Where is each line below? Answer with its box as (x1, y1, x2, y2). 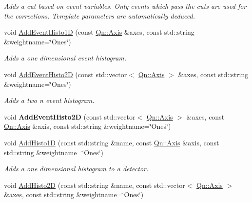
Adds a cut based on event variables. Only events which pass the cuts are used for (4, 1, 247, 11)
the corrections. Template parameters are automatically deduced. (4, 10, 195, 20)
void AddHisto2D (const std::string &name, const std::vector (4, 180, 185, 190)
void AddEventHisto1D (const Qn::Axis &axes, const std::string (4, 27, 194, 37)
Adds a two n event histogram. (4, 95, 95, 105)
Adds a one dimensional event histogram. (4, 53, 127, 63)
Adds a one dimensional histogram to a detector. (4, 163, 149, 174)
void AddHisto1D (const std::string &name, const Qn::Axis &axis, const (4, 137, 219, 147)
